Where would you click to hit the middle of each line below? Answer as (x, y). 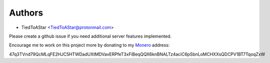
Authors (26, 13)
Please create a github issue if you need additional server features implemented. (90, 36)
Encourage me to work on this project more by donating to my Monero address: (89, 45)
